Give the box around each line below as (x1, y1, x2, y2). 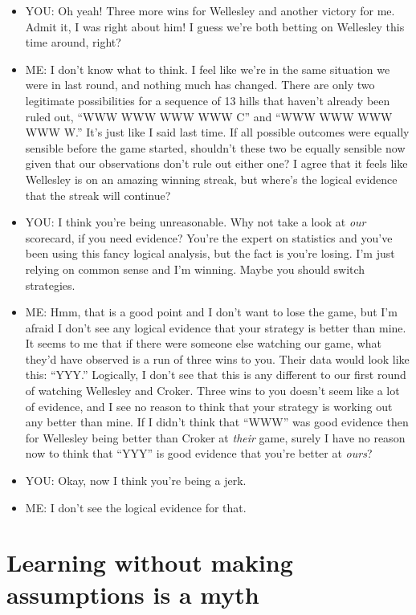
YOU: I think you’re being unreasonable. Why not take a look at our (25, 214, 366, 230)
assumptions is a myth (6, 577, 259, 610)
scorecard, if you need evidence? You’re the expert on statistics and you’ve (25, 229, 393, 246)
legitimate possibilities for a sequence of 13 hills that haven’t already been (25, 92, 390, 108)
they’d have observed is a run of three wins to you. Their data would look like (25, 350, 410, 367)
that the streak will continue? (25, 186, 171, 203)
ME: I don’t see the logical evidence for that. (25, 499, 247, 515)
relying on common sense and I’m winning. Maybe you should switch (25, 260, 365, 277)
